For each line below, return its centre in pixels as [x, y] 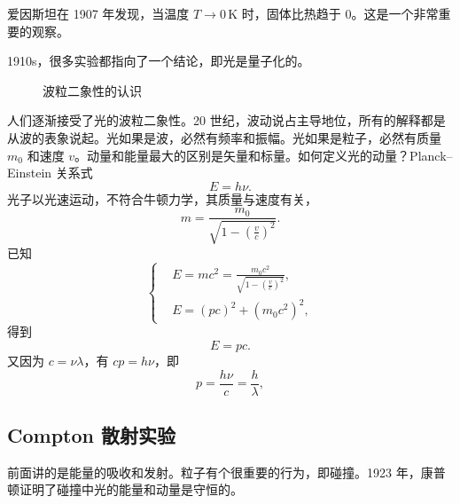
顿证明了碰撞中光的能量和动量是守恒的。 [125, 489]
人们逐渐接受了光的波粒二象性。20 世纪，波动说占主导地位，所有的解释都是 [226, 120]
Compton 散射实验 [91, 435]
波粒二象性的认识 [92, 90]
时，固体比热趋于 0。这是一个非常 [340, 13]
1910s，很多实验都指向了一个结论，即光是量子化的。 [159, 61]
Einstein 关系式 [50, 173]
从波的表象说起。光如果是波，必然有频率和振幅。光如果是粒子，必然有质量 [224, 137]
